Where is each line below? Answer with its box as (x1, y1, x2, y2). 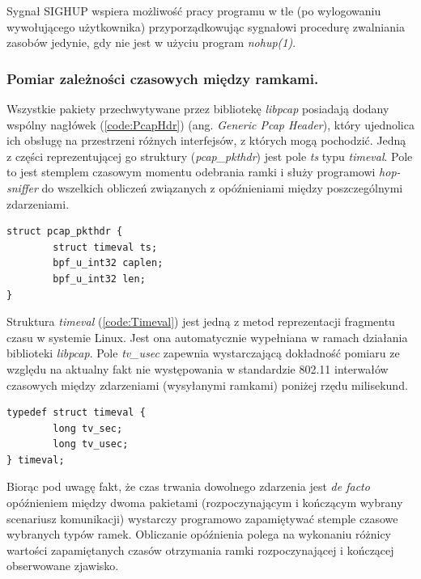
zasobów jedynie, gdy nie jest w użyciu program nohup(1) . (6, 34, 296, 51)
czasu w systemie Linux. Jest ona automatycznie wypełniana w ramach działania (6, 328, 408, 345)
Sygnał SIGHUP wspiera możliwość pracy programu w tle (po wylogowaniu (6, 2, 381, 19)
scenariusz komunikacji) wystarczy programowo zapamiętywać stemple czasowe (6, 509, 398, 526)
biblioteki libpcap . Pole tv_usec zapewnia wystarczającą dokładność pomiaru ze (6, 344, 400, 361)
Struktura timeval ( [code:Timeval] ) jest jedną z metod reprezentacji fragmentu (6, 313, 395, 330)
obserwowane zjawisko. (6, 557, 119, 574)
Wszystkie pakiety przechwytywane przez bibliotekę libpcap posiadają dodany (6, 100, 389, 116)
